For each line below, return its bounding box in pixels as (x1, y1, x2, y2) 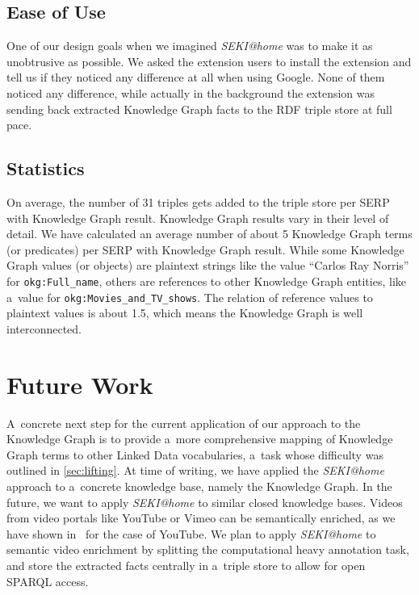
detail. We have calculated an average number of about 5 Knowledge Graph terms (6, 225, 413, 242)
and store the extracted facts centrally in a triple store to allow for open (6, 556, 366, 573)
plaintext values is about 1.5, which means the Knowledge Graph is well (6, 304, 363, 321)
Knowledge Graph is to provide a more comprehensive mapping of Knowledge (6, 430, 393, 447)
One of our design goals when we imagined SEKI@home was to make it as (6, 37, 373, 54)
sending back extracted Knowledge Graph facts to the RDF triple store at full (6, 100, 392, 117)
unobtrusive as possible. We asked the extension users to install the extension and (6, 52, 412, 69)
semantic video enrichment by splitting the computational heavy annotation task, (6, 541, 409, 558)
